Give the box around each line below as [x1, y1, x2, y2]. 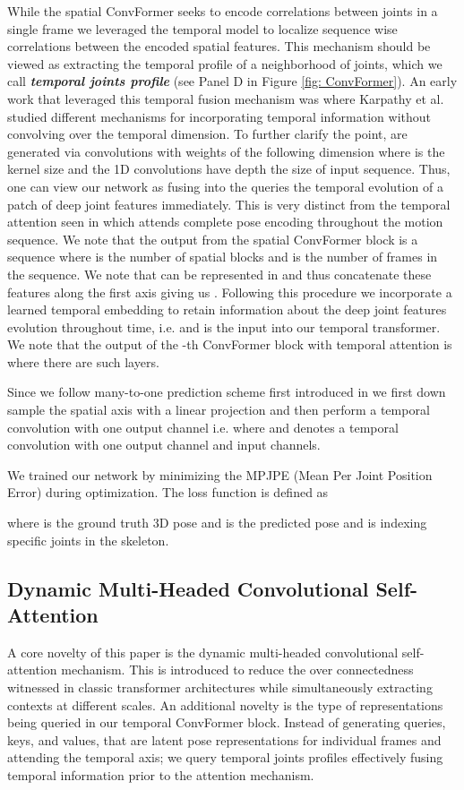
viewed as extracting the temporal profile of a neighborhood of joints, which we [7, 54, 443, 73]
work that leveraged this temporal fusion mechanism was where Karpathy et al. [7, 89, 444, 107]
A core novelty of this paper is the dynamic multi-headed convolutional [7, 642, 399, 661]
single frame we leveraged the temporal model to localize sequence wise [7, 19, 398, 38]
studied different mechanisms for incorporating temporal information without [7, 107, 432, 125]
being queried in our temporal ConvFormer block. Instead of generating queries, [7, 713, 446, 732]
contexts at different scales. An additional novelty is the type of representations [7, 695, 443, 714]
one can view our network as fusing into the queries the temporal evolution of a [7, 176, 443, 195]
